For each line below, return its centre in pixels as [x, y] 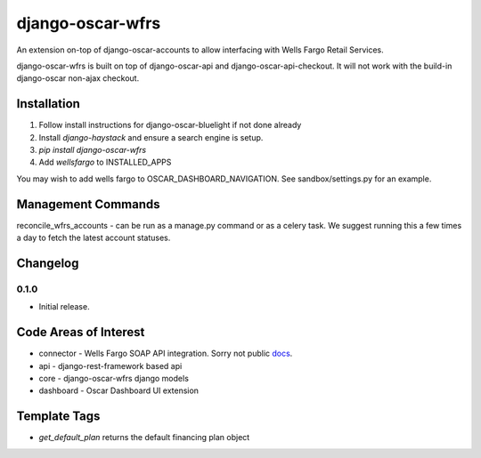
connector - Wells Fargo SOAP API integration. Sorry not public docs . [166, 354]
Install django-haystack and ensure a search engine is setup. [151, 137]
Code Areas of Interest [81, 332]
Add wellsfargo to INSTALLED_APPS [105, 162]
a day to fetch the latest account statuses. [94, 238]
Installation [48, 104]
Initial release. [64, 307]
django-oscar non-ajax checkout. [78, 78]
